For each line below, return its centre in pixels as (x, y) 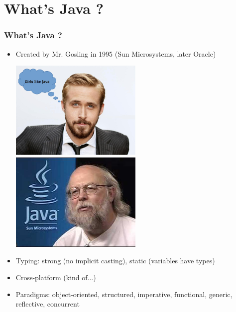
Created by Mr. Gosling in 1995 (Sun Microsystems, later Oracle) (116, 53)
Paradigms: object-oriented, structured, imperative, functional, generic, (124, 294)
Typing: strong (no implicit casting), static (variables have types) (115, 261)
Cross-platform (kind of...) (56, 277)
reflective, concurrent (48, 304)
